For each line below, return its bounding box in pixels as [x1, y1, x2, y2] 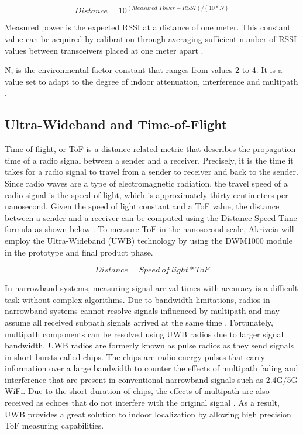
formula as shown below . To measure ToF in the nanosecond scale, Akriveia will [5, 223, 294, 235]
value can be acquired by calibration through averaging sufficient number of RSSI [5, 33, 297, 45]
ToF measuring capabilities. [5, 419, 104, 431]
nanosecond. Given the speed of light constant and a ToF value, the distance [5, 200, 280, 212]
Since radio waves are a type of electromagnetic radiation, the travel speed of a [5, 177, 288, 189]
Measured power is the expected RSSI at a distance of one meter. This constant [5, 21, 291, 33]
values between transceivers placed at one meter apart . [5, 44, 204, 56]
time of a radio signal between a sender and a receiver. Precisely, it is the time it [5, 154, 294, 166]
